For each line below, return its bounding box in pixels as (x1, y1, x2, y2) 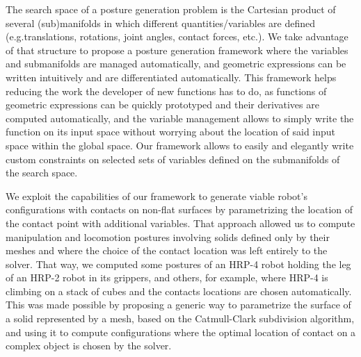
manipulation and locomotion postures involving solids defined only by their (6, 229, 330, 244)
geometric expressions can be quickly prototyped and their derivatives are (6, 97, 319, 112)
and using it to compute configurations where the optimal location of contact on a (6, 324, 356, 339)
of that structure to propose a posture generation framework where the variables (6, 42, 348, 57)
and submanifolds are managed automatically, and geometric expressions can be (6, 56, 346, 71)
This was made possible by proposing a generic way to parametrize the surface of (6, 297, 351, 312)
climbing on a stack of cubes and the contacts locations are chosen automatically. (6, 283, 352, 298)
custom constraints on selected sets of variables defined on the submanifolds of (6, 151, 340, 166)
